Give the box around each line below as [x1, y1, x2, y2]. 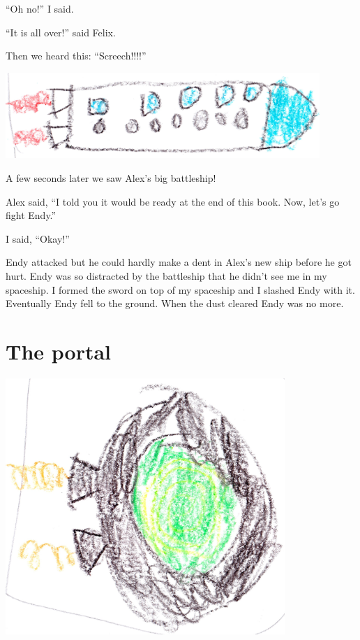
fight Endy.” [6, 208, 57, 222]
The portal [6, 336, 112, 365]
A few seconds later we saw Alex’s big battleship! [6, 170, 216, 185]
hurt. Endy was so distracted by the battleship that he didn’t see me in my [6, 268, 327, 283]
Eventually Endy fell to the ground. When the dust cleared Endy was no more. [6, 296, 344, 311]
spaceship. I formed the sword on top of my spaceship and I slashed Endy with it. [6, 282, 355, 297]
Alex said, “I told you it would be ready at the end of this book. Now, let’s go [6, 194, 340, 208]
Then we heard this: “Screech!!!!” [6, 48, 147, 63]
